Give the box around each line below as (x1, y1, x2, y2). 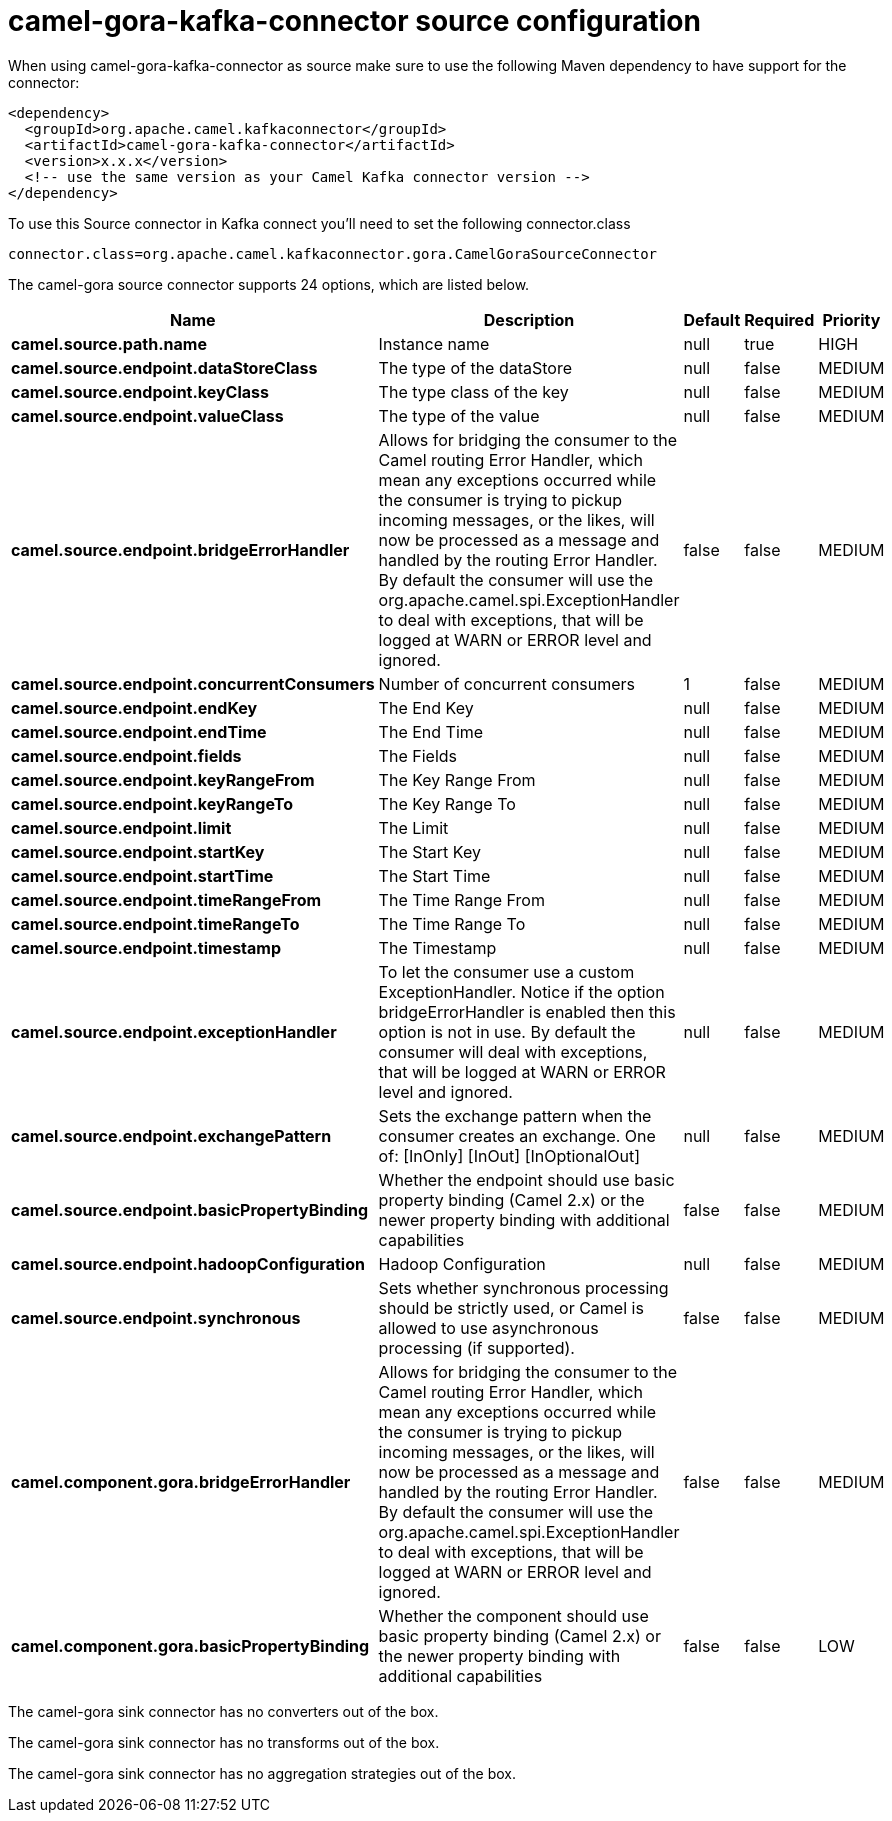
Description (483, 309, 575, 330)
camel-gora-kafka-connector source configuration (8, 4, 701, 38)
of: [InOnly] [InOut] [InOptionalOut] (378, 1145, 641, 1166)
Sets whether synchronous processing (378, 1277, 669, 1298)
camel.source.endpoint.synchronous (11, 1307, 301, 1328)
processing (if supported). (378, 1337, 575, 1358)
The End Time (378, 721, 484, 742)
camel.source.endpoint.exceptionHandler (11, 1021, 337, 1042)
